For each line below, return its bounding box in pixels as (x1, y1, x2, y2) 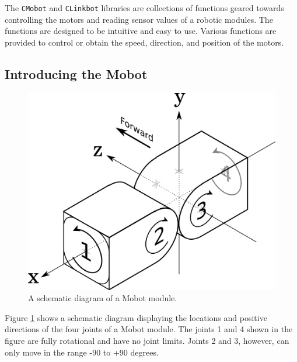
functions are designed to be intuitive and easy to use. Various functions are (5, 25, 277, 37)
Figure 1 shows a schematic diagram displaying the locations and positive (5, 311, 267, 323)
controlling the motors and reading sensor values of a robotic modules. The (5, 13, 273, 25)
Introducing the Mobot (5, 64, 148, 82)
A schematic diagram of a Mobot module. (28, 292, 177, 304)
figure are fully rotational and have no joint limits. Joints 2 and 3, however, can (5, 335, 289, 347)
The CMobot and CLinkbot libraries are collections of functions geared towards (5, 2, 284, 13)
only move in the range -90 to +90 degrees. (5, 346, 159, 358)
